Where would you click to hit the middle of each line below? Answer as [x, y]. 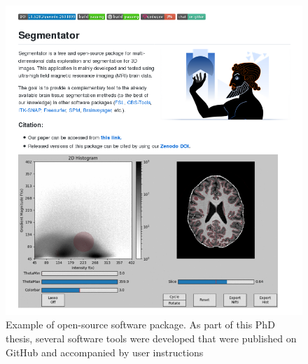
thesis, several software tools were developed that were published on [151, 338]
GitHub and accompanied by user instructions [105, 352]
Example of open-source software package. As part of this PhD [140, 325]
